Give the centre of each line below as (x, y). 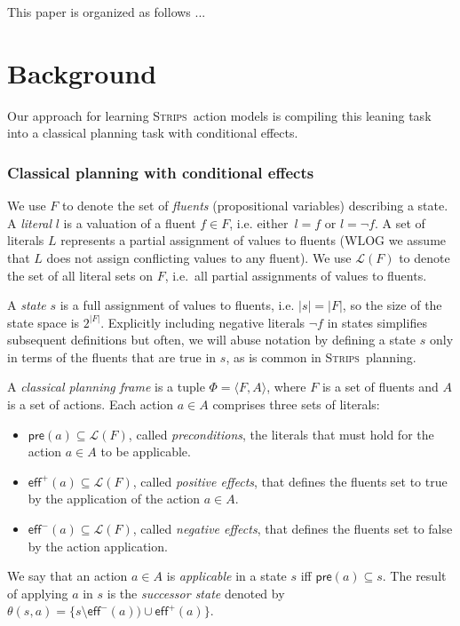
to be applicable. (146, 452)
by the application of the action (114, 499)
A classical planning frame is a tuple (106, 387)
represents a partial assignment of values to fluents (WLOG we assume (254, 240)
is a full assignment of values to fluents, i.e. (177, 305)
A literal (30, 222)
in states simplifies (377, 322)
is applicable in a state (226, 576)
